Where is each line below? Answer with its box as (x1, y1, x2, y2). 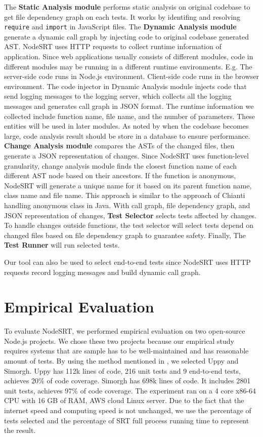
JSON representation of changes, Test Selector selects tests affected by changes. (4, 210, 257, 220)
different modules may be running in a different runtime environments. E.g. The (4, 61, 252, 71)
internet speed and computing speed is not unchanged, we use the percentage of (4, 405, 251, 415)
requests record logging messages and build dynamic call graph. (4, 266, 201, 277)
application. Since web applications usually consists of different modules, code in (4, 51, 253, 62)
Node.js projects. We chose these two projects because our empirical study (4, 335, 234, 346)
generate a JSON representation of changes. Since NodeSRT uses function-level (4, 150, 249, 161)
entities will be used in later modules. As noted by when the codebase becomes (4, 121, 249, 131)
